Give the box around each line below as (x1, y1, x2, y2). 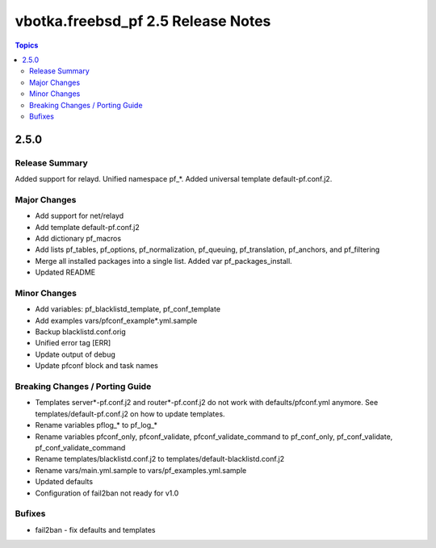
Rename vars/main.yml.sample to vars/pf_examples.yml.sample (35, 465, 247, 475)
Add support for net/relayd (35, 211, 124, 221)
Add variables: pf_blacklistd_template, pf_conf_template (35, 304, 221, 314)
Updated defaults (35, 477, 93, 487)
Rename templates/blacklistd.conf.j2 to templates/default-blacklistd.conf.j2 (35, 454, 285, 464)
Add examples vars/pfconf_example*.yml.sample (35, 316, 198, 325)
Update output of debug (35, 349, 116, 359)
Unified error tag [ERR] (35, 338, 111, 348)
